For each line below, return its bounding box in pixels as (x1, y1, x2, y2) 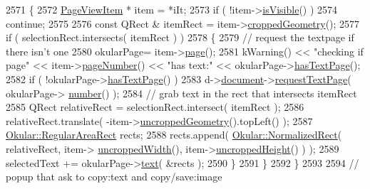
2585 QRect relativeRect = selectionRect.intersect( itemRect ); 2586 (6, 99, 304, 114)
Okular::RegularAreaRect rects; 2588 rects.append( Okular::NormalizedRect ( (6, 127, 342, 142)
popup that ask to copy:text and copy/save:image (6, 169, 222, 184)
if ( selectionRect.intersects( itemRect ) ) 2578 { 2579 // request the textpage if (6, 30, 354, 45)
